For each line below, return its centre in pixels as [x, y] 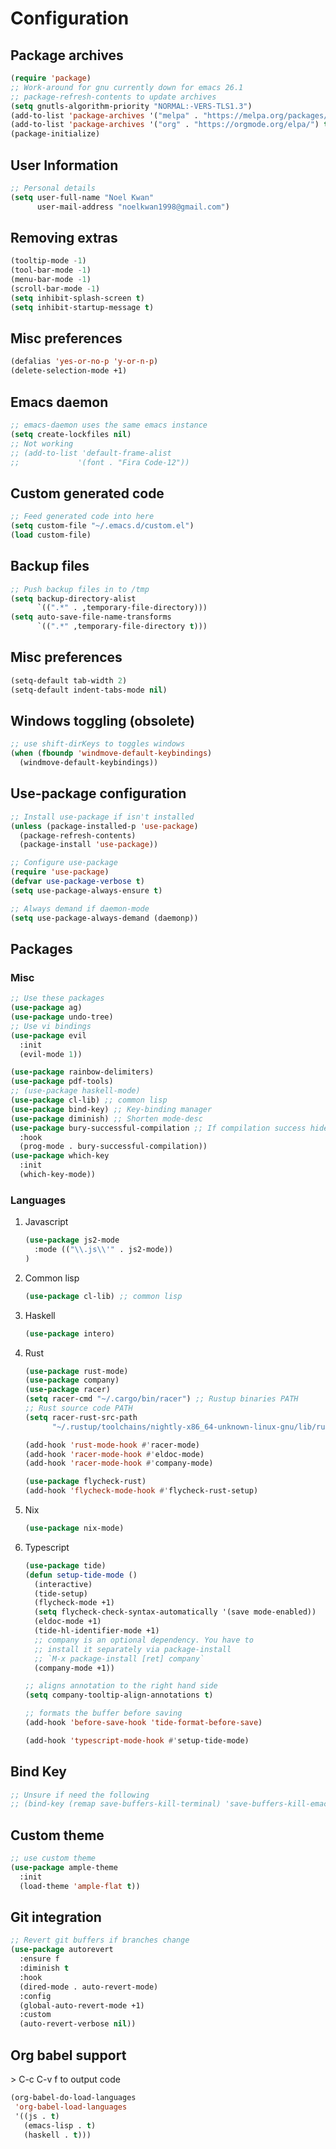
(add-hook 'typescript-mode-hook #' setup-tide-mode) [137, 1740]
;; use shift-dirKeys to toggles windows [98, 744]
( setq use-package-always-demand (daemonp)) [104, 918]
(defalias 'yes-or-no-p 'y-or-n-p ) [84, 362]
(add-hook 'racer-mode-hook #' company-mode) [119, 1463]
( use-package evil [48, 1035]
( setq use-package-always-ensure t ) [86, 890]
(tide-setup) [61, 1593]
